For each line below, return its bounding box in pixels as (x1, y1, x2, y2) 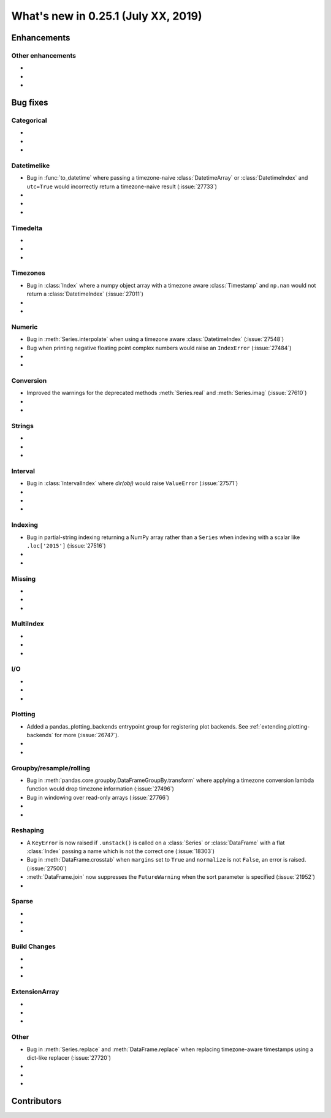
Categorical (11, 116, 47, 124)
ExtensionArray (11, 987, 59, 996)
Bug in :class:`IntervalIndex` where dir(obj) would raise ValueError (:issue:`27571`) (26, 480, 238, 487)
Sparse (11, 897, 34, 906)
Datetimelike (11, 161, 50, 170)
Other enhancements (11, 51, 77, 59)
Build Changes (11, 942, 56, 951)
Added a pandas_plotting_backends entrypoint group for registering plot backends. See (26, 722, 248, 730)
